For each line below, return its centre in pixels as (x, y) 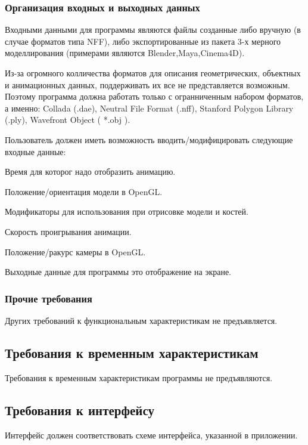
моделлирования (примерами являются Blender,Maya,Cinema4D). (125, 53)
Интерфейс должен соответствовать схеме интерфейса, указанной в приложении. (151, 435)
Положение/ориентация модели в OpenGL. (84, 191)
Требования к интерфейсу (80, 410)
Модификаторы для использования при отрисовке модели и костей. (127, 211)
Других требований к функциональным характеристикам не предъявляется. (141, 320)
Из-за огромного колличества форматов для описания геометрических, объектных (153, 73)
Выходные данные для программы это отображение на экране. (118, 272)
